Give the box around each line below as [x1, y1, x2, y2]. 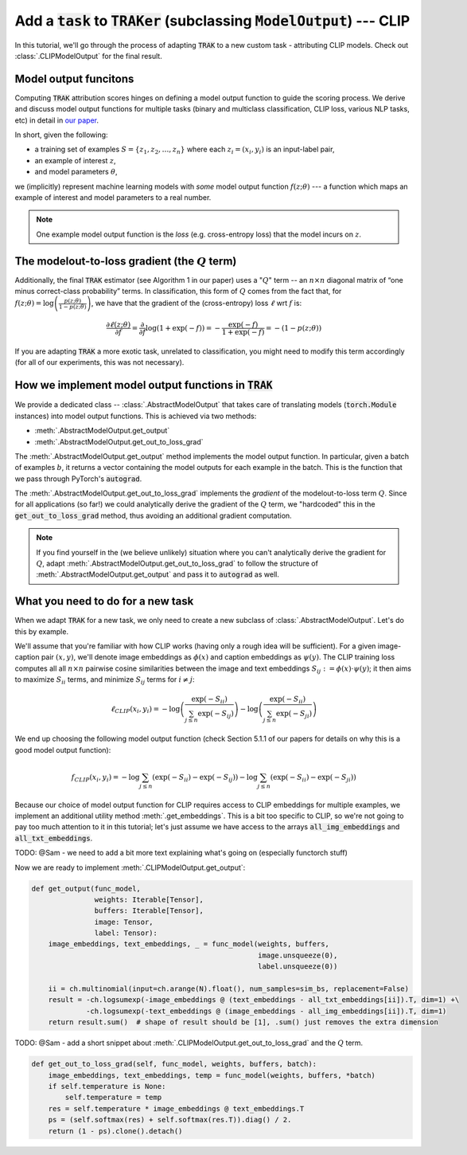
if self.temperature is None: [48, 1082, 166, 1090]
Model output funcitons [14, 72, 134, 85]
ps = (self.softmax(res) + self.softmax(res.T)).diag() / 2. [48, 1115, 292, 1125]
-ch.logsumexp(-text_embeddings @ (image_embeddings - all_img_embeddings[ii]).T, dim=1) [86, 1006, 447, 1016]
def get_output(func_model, [31, 884, 141, 893]
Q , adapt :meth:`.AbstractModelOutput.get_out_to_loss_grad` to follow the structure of [36, 558, 318, 569]
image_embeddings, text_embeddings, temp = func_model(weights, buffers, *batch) [48, 1071, 376, 1079]
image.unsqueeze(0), [257, 950, 338, 960]
